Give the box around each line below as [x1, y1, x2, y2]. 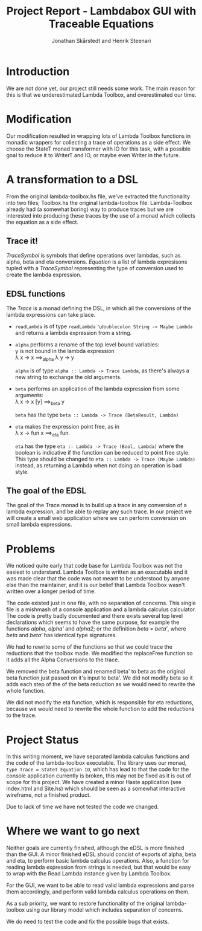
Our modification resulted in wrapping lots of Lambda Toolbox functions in [6, 132, 191, 140]
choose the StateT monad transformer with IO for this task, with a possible [6, 145, 191, 152]
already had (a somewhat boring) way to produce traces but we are [6, 206, 174, 213]
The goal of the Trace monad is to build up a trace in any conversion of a [6, 502, 187, 509]
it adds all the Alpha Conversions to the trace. [6, 656, 119, 663]
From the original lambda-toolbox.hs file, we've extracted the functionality [6, 192, 191, 200]
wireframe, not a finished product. [6, 791, 91, 799]
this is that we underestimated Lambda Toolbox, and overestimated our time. [6, 91, 197, 98]
